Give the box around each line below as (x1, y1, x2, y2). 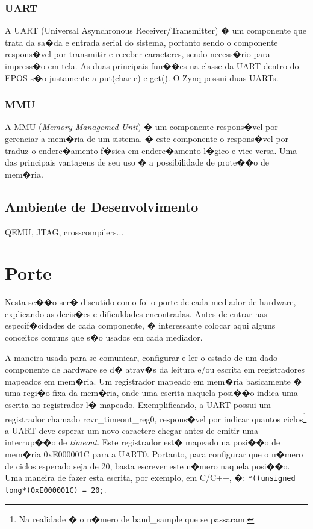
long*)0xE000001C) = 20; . (5, 483, 107, 495)
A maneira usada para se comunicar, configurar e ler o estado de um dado (5, 351, 278, 363)
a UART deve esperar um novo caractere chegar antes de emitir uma (5, 424, 258, 436)
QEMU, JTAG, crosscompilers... (5, 225, 124, 238)
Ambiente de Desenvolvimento (5, 197, 199, 215)
